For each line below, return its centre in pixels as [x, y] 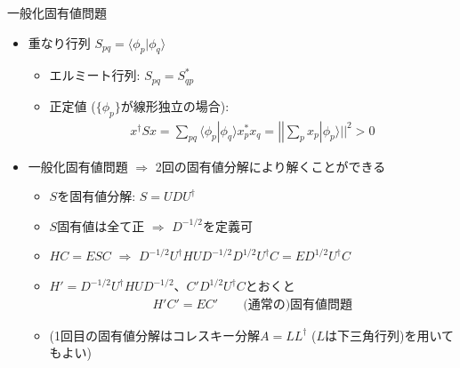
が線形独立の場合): [175, 105]
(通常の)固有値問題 [298, 304]
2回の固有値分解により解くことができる [270, 166]
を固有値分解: [97, 196]
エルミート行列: [95, 75]
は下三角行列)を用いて [390, 335]
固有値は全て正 [101, 225]
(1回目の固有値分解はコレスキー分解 [155, 335]
